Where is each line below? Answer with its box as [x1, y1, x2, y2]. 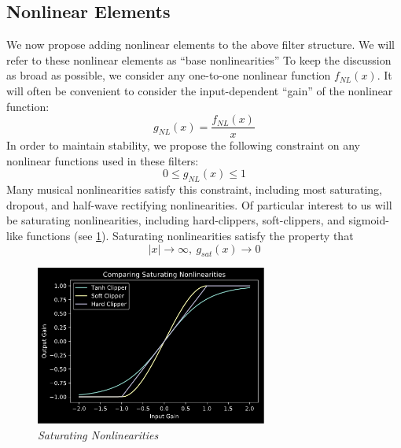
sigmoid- [348, 212, 389, 228]
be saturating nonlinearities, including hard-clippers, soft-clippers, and [6, 212, 345, 228]
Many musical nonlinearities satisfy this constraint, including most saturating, [6, 181, 382, 198]
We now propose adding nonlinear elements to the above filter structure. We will [6, 36, 395, 53]
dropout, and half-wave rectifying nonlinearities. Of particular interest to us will [6, 196, 392, 213]
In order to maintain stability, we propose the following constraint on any [6, 137, 360, 154]
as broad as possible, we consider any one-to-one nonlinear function [6, 67, 331, 83]
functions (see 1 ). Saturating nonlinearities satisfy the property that [26, 228, 354, 243]
